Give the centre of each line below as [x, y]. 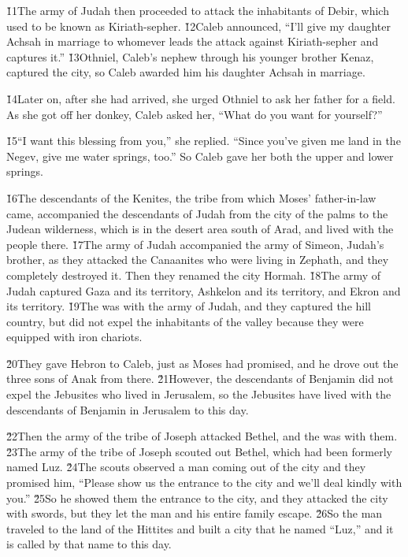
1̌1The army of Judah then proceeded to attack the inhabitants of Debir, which [198, 10]
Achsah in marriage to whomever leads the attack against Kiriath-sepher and [193, 41]
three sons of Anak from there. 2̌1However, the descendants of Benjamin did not [200, 379]
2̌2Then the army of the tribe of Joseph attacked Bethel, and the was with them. [202, 436]
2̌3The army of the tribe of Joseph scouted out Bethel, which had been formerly [199, 451]
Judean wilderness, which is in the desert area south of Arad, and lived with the [200, 229]
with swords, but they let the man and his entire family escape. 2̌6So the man [195, 513]
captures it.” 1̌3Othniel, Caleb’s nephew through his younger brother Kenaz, [190, 56]
